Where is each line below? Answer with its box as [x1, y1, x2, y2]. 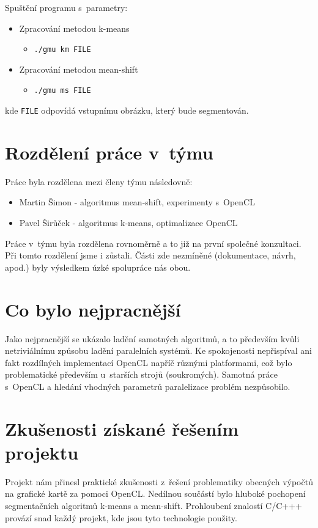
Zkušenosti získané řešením [5, 416, 239, 441]
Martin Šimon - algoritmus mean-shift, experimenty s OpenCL [19, 196, 255, 208]
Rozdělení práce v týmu [5, 139, 213, 164]
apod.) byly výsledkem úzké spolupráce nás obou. [5, 260, 191, 273]
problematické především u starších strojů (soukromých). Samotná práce [5, 368, 278, 381]
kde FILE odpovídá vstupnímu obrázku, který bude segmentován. [5, 104, 249, 117]
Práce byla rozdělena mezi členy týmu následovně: [5, 175, 193, 188]
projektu [5, 439, 79, 464]
